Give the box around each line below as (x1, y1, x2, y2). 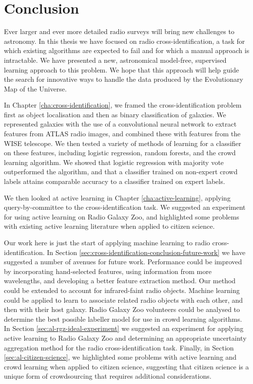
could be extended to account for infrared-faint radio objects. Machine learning (4, 285, 240, 295)
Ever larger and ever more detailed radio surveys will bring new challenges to (4, 26, 234, 37)
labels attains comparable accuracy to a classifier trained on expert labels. (4, 176, 225, 186)
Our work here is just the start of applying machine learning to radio (4, 238, 210, 247)
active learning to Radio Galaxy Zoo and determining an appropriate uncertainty (4, 332, 247, 343)
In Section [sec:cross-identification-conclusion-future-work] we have (47, 247, 246, 257)
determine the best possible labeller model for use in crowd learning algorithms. (4, 313, 242, 324)
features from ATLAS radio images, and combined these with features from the (4, 128, 241, 139)
